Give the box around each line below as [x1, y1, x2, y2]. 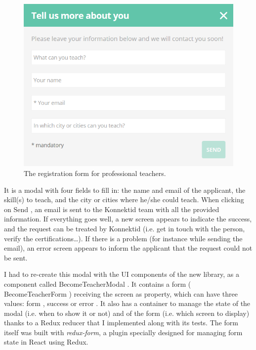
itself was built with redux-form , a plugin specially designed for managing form [4, 327, 243, 337]
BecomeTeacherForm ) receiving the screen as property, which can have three [4, 288, 238, 299]
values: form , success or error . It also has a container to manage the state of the [4, 298, 251, 308]
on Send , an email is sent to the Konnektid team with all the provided [4, 204, 219, 214]
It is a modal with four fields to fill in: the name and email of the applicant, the [4, 184, 246, 195]
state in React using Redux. [4, 337, 88, 347]
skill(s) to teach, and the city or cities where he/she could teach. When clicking [4, 194, 244, 205]
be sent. [4, 252, 28, 262]
